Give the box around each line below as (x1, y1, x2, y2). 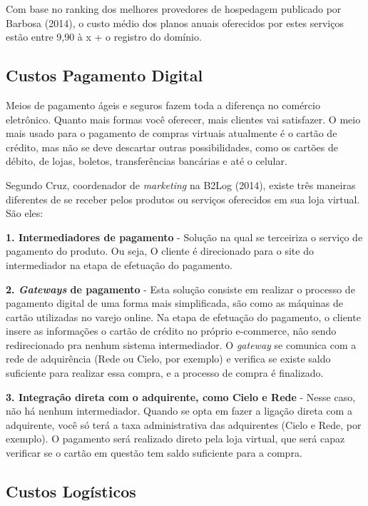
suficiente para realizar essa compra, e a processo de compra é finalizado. (6, 365, 324, 380)
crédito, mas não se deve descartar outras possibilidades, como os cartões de (6, 139, 338, 154)
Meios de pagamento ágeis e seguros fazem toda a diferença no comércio (6, 97, 320, 112)
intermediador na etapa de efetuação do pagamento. (6, 257, 232, 272)
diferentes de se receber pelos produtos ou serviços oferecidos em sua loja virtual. (6, 191, 360, 206)
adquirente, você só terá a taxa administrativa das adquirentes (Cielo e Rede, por (6, 417, 362, 432)
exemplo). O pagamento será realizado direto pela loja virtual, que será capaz (6, 431, 345, 446)
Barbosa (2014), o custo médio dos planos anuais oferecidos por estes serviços (6, 15, 344, 30)
